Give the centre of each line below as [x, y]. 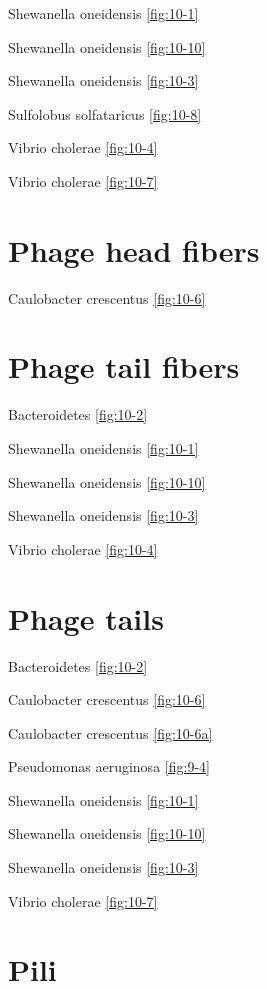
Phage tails [86, 617]
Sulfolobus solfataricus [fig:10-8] [105, 113]
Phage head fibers [134, 249]
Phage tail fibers [124, 366]
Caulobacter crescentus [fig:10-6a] [110, 732]
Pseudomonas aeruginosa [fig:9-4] [109, 766]
